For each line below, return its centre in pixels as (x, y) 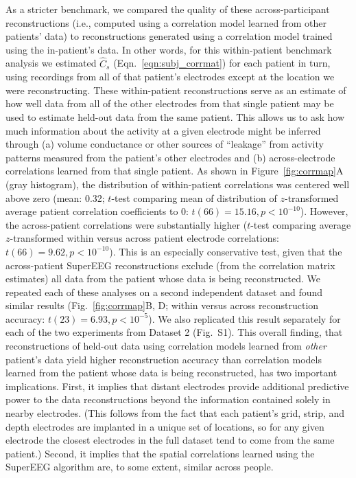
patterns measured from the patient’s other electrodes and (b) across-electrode (170, 157)
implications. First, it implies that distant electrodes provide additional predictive (177, 386)
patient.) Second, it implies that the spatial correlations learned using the (160, 453)
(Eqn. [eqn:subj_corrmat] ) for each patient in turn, (222, 63)
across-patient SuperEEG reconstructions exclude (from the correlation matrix (170, 265)
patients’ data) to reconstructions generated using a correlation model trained (169, 36)
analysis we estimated (51, 63)
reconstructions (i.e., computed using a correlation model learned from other (166, 22)
